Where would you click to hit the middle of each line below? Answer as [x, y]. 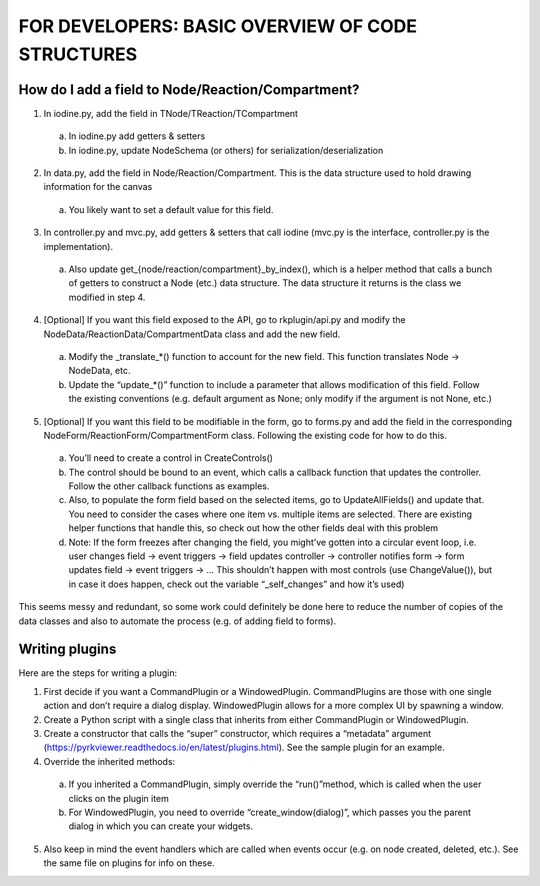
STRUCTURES [78, 54]
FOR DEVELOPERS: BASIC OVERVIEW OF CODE [217, 26]
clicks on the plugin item [119, 798]
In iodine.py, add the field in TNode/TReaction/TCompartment [171, 113]
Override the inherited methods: [109, 761]
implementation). [78, 246]
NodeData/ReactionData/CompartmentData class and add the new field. [192, 334]
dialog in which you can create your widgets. [161, 826]
